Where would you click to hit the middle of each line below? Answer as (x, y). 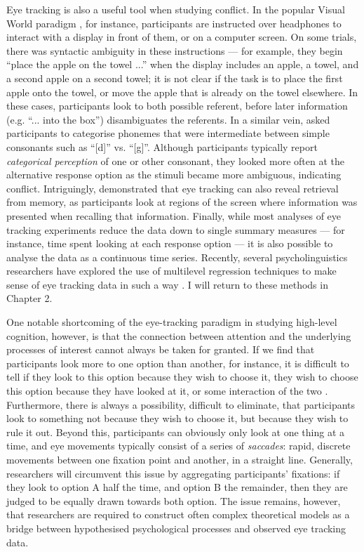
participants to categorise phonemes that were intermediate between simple (168, 133)
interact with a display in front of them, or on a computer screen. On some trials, (182, 37)
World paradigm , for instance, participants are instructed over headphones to (174, 23)
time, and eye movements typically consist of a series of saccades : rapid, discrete (178, 446)
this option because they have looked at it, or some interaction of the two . (167, 391)
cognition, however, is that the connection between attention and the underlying (179, 335)
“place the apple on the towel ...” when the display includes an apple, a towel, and (183, 64)
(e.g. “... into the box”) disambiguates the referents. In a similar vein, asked (168, 119)
